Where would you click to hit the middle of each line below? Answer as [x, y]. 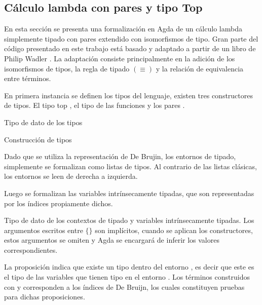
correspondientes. [31, 250]
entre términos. [28, 78]
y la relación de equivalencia [200, 68]
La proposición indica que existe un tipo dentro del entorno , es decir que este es [129, 267]
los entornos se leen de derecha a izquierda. [71, 176]
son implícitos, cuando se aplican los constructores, [174, 230]
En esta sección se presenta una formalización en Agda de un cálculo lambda [123, 29]
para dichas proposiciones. [45, 297]
